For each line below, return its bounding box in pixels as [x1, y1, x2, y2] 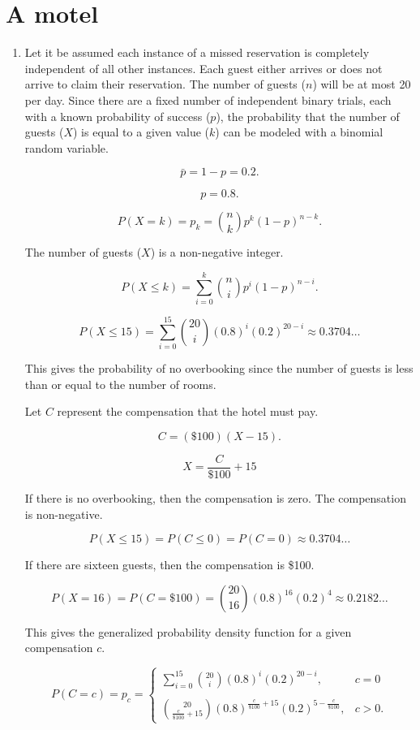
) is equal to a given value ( [72, 123, 210, 140]
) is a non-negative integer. [150, 244, 284, 261]
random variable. [24, 139, 109, 156]
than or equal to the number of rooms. [24, 375, 216, 392]
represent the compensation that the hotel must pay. [57, 403, 319, 420]
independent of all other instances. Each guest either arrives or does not [24, 59, 383, 76]
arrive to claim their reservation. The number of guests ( [24, 76, 306, 93]
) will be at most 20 [312, 76, 411, 93]
